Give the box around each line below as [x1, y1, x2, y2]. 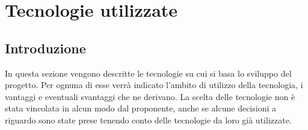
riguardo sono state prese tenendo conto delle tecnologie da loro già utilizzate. [5, 113, 292, 126]
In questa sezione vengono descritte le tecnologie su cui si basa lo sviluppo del [5, 66, 292, 79]
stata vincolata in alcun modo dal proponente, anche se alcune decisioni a [5, 102, 276, 114]
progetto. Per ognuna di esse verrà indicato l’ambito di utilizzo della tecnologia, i [5, 78, 303, 91]
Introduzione [5, 38, 86, 57]
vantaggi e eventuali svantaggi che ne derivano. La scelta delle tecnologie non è [5, 90, 295, 102]
